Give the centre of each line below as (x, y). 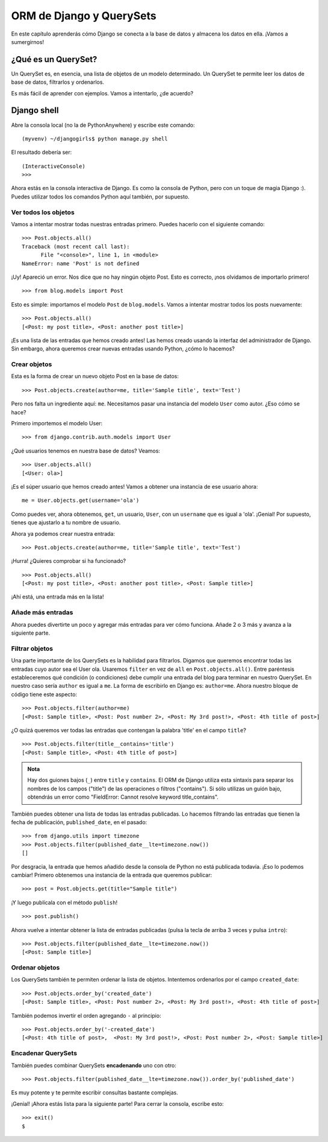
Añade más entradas (42, 612)
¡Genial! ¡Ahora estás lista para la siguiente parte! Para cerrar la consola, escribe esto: (117, 1103)
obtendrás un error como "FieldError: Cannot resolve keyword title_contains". (123, 797)
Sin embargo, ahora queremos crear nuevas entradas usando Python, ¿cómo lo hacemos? (123, 349)
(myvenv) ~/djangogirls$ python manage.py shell (95, 138)
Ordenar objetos (36, 968)
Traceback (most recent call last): (76, 246)
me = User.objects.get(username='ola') (81, 500)
